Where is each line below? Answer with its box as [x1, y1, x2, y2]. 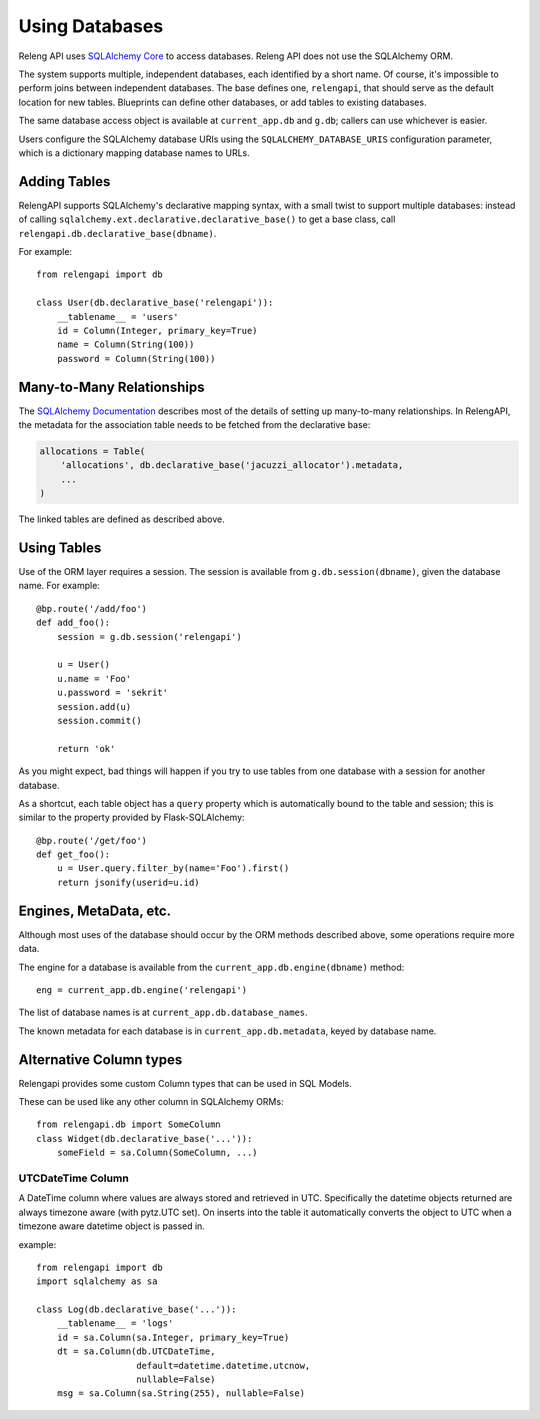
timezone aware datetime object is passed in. [18, 1220, 205, 1232]
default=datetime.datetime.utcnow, [136, 1360, 311, 1371]
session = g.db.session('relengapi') [56, 631, 242, 642]
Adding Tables [18, 173, 111, 190]
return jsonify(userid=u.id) [56, 876, 200, 888]
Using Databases [18, 15, 164, 37]
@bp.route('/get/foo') [36, 835, 148, 846]
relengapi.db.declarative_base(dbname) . [18, 227, 217, 239]
